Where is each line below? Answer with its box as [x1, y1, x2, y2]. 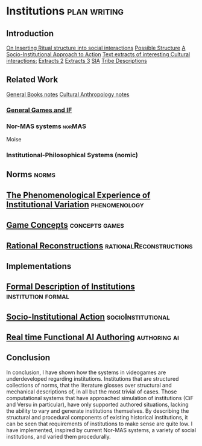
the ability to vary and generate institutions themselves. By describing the [6, 407, 189, 415]
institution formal [6, 291, 69, 302]
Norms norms [6, 169, 56, 179]
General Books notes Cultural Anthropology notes [6, 91, 130, 98]
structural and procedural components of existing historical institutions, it [6, 413, 188, 421]
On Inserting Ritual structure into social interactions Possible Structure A [6, 44, 186, 51]
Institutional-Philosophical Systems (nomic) [6, 150, 139, 159]
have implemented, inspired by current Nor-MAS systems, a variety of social [6, 426, 197, 433]
